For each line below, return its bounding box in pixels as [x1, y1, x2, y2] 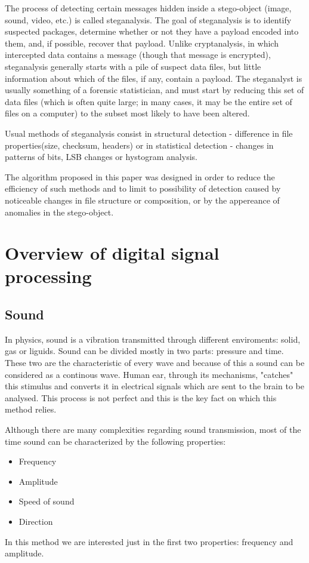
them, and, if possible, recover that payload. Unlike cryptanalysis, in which [5, 36, 279, 49]
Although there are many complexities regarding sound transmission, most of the [5, 423, 301, 436]
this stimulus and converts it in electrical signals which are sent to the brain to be [5, 380, 304, 392]
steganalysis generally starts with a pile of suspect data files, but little [5, 60, 261, 72]
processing [5, 264, 92, 288]
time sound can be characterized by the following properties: [5, 435, 226, 447]
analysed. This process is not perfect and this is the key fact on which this [5, 391, 277, 404]
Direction [18, 515, 53, 527]
